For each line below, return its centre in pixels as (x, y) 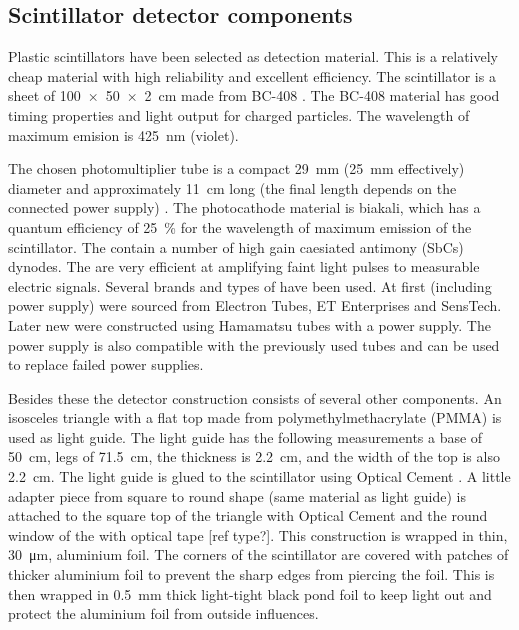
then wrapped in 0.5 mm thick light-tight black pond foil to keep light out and (250, 593)
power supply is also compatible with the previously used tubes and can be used (254, 344)
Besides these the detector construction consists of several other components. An (255, 397)
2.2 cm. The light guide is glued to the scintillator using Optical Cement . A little (259, 476)
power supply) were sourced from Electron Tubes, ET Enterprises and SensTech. (255, 305)
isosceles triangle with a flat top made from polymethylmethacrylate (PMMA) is (255, 417)
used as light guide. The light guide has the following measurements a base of (245, 436)
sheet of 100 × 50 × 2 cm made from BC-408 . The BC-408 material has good (254, 95)
